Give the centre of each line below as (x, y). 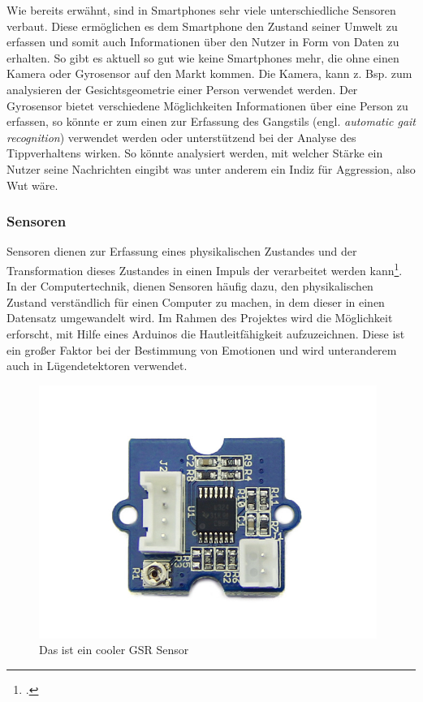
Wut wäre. (32, 185)
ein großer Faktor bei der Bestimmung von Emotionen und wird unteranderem (202, 349)
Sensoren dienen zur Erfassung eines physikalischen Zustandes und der (182, 251)
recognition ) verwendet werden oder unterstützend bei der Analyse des (181, 137)
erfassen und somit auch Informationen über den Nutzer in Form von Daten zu (203, 42)
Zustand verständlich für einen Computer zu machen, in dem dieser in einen (196, 301)
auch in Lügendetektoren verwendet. (97, 366)
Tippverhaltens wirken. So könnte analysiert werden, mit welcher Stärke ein (195, 153)
